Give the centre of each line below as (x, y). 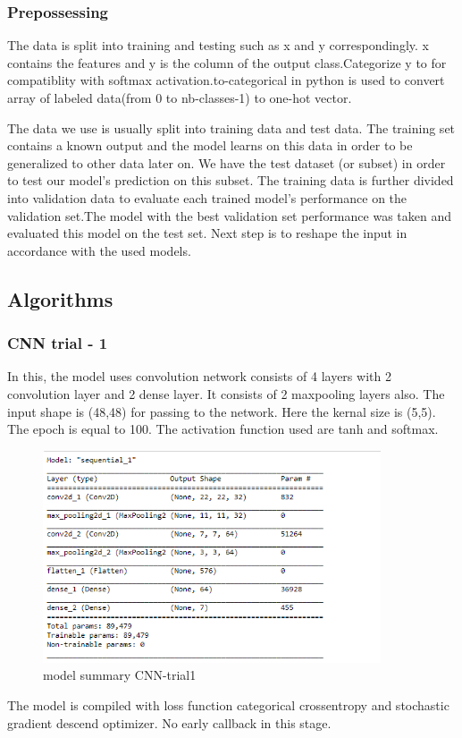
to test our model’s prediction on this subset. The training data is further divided (231, 180)
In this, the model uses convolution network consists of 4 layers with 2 (199, 376)
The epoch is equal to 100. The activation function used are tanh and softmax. (223, 429)
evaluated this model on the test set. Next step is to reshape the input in (207, 233)
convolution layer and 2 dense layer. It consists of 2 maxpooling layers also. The (226, 393)
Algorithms (60, 298)
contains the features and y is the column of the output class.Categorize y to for (227, 62)
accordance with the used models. (99, 250)
